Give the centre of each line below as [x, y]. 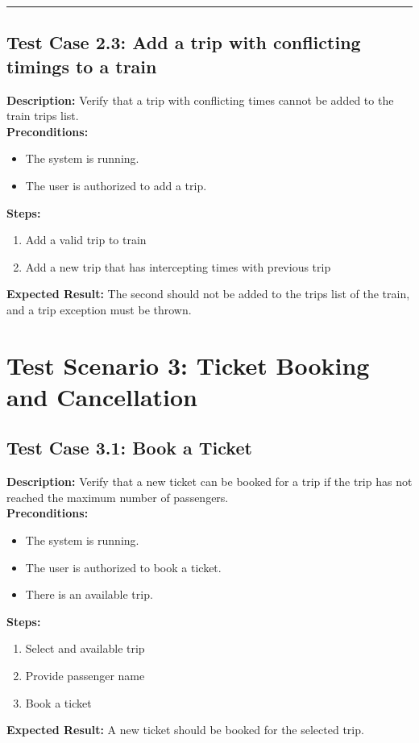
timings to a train [82, 66]
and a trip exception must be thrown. [99, 309]
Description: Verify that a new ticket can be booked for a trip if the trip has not [209, 481]
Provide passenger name [85, 676]
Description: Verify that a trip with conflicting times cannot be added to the [200, 100]
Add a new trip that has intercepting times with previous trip [178, 266]
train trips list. [43, 116]
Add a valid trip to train [86, 240]
